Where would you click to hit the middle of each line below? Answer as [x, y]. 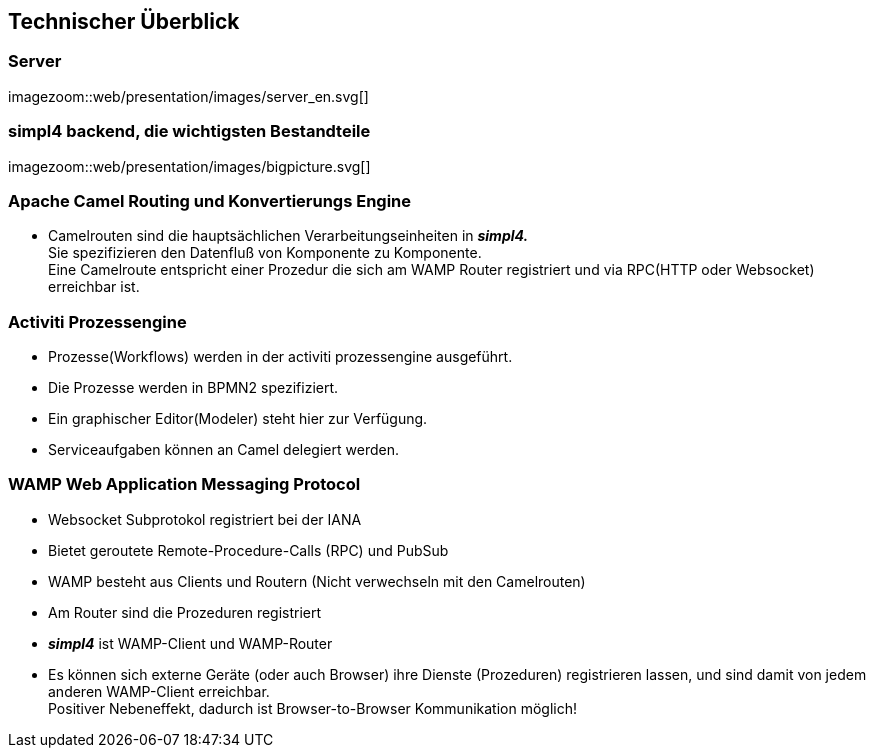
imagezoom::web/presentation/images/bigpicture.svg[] [189, 166]
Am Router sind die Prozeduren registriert [185, 612]
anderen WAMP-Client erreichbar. [159, 691]
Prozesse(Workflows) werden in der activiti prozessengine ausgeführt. [280, 357]
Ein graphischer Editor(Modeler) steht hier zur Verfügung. [238, 419]
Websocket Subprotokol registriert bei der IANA [205, 519]
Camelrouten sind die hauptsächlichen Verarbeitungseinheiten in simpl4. [288, 236]
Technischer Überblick [124, 21]
